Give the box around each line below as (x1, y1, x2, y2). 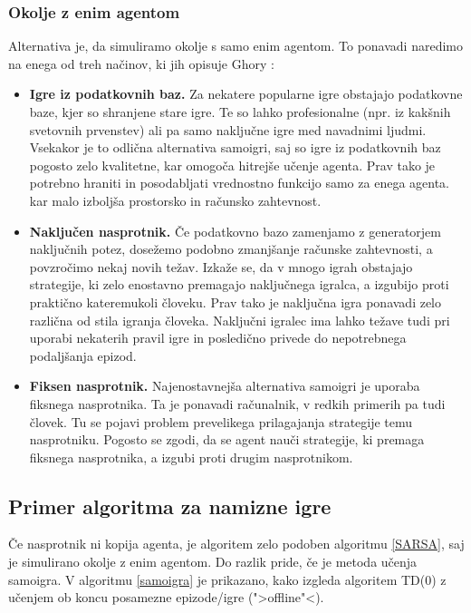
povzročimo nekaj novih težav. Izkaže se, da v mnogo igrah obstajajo (29, 257, 413, 276)
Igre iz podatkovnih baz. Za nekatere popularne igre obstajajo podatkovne (29, 84, 463, 103)
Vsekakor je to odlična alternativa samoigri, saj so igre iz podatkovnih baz (29, 138, 441, 157)
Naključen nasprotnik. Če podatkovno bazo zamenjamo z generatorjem (29, 221, 441, 240)
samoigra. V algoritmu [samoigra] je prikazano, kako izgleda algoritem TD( (8, 569, 426, 589)
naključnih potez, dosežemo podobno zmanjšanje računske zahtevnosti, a (29, 239, 433, 258)
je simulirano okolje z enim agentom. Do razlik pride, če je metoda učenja (8, 552, 418, 571)
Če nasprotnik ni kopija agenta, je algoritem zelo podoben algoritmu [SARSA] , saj (8, 534, 465, 553)
